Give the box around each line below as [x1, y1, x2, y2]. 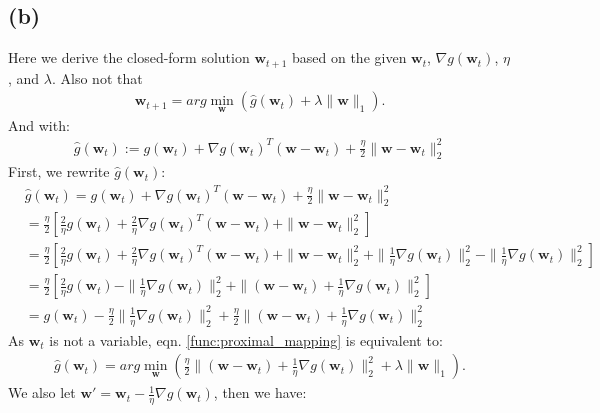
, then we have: [213, 382, 307, 403]
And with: [8, 114, 70, 135]
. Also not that [51, 67, 143, 88]
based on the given [292, 47, 407, 68]
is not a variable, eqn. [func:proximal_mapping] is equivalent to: [49, 329, 443, 350]
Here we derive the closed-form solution [8, 47, 250, 68]
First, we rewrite [8, 161, 110, 182]
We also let [8, 382, 76, 403]
